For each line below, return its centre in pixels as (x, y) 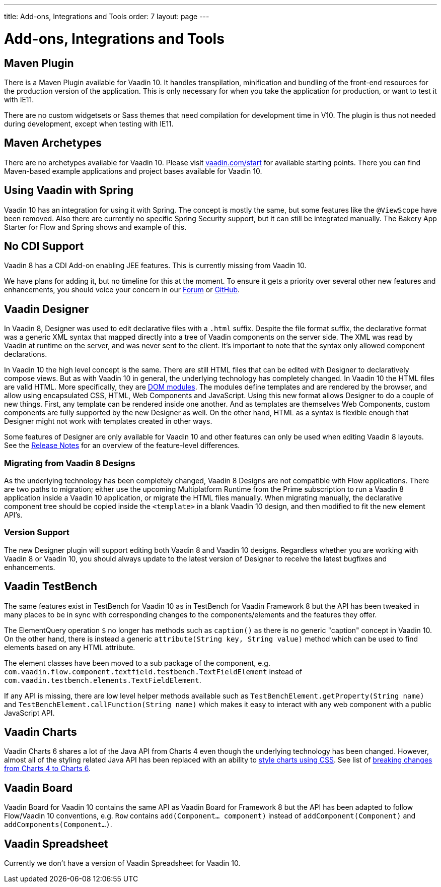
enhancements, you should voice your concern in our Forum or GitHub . (122, 290)
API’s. (13, 515)
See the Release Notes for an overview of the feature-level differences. (122, 446)
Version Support (37, 532)
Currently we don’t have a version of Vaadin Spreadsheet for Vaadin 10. (122, 863)
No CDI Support (44, 246)
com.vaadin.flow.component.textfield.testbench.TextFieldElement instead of (153, 671)
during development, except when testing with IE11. (89, 123)
